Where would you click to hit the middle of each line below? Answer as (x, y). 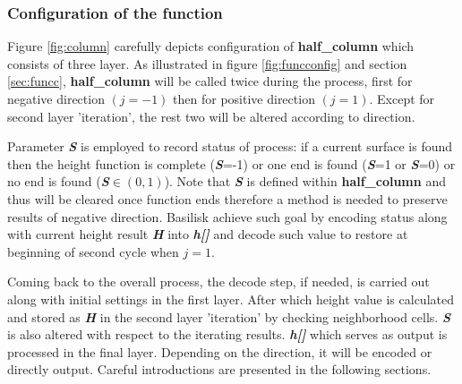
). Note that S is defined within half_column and (305, 181)
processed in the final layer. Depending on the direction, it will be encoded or (220, 351)
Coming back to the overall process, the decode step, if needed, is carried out (218, 282)
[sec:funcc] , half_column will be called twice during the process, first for (210, 81)
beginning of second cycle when (93, 251)
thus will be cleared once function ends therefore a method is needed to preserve (227, 198)
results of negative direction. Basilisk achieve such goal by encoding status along (227, 216)
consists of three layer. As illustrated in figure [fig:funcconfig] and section (207, 63)
